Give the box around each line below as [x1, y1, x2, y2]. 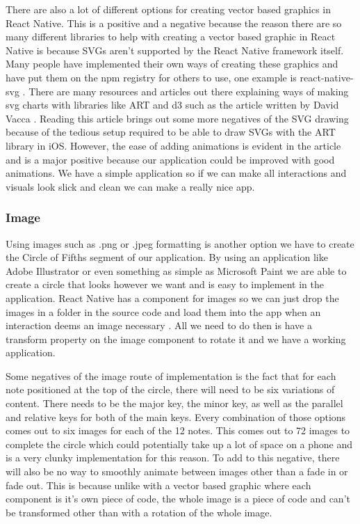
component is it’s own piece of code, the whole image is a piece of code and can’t [6, 491, 350, 506]
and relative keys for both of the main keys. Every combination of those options [6, 409, 346, 424]
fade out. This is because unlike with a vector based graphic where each [6, 477, 311, 492]
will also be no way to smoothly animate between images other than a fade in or [6, 464, 348, 479]
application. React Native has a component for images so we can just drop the [6, 290, 339, 305]
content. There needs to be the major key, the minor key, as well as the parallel [6, 396, 343, 411]
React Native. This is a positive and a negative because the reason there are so [6, 15, 342, 30]
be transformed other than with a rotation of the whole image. [6, 505, 272, 519]
